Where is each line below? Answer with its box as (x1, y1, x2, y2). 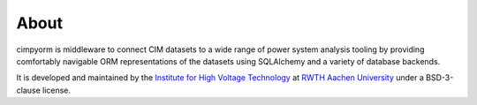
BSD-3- (425, 72, 454, 83)
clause (16, 85, 42, 95)
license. (42, 85, 71, 95)
